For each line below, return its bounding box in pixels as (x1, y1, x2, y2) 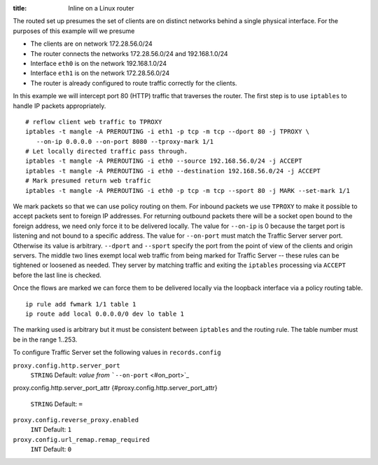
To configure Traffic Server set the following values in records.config (13, 348, 221, 357)
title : (13, 4, 27, 12)
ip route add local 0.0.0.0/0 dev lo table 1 (25, 309, 185, 318)
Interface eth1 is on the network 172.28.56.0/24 (30, 69, 170, 77)
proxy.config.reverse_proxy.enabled (13, 416, 139, 424)
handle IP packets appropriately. (13, 102, 106, 110)
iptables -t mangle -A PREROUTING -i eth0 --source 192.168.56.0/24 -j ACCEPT (25, 157, 302, 165)
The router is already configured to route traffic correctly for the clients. (30, 79, 237, 87)
